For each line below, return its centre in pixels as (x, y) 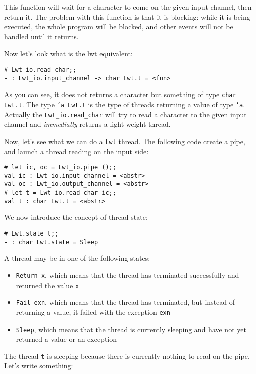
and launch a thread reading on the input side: (76, 151)
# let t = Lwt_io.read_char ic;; (60, 193)
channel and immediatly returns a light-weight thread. (87, 124)
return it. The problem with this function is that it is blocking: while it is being (127, 16)
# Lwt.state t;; (31, 233)
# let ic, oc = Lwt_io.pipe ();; (60, 168)
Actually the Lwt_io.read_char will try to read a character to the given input (125, 114)
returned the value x (47, 285)
